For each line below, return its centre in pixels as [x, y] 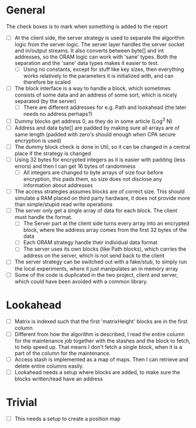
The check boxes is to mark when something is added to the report [87, 26]
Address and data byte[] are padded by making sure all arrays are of [97, 128]
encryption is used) [38, 141]
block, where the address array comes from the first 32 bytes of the [105, 230]
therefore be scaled [47, 82]
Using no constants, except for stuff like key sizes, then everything [104, 69]
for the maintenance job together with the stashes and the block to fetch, [102, 341]
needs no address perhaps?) [58, 114]
